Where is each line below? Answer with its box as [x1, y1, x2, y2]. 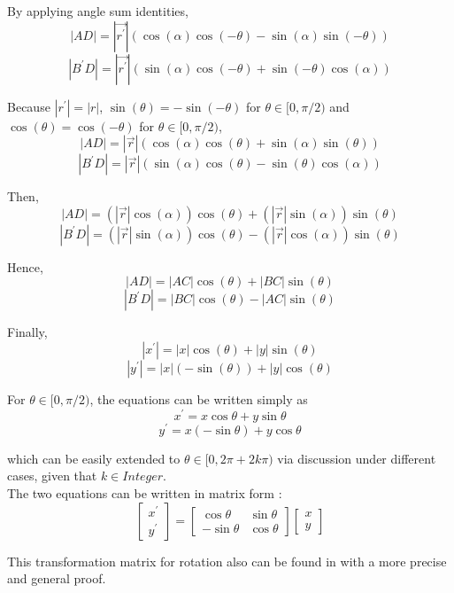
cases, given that [7, 466, 97, 485]
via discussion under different [277, 449, 436, 467]
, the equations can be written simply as [89, 389, 308, 408]
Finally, [7, 323, 48, 341]
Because [7, 97, 50, 115]
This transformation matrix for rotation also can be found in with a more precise [7, 551, 447, 570]
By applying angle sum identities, [7, 2, 189, 20]
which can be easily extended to [7, 449, 181, 467]
